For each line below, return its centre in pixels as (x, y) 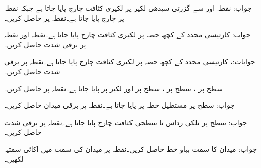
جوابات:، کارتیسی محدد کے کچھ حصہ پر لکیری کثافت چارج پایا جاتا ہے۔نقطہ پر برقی (130, 61)
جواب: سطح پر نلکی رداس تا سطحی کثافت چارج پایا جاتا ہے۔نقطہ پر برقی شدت (126, 122)
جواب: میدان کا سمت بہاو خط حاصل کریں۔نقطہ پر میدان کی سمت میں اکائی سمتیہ (131, 149)
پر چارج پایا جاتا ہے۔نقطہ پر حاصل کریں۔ (64, 17)
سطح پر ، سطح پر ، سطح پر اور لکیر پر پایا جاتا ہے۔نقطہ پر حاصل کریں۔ (114, 88)
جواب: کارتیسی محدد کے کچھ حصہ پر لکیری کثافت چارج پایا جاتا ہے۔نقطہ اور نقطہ (127, 35)
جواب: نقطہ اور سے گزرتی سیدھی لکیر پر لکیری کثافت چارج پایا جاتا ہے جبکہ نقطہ (128, 8)
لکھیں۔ (14, 159)
